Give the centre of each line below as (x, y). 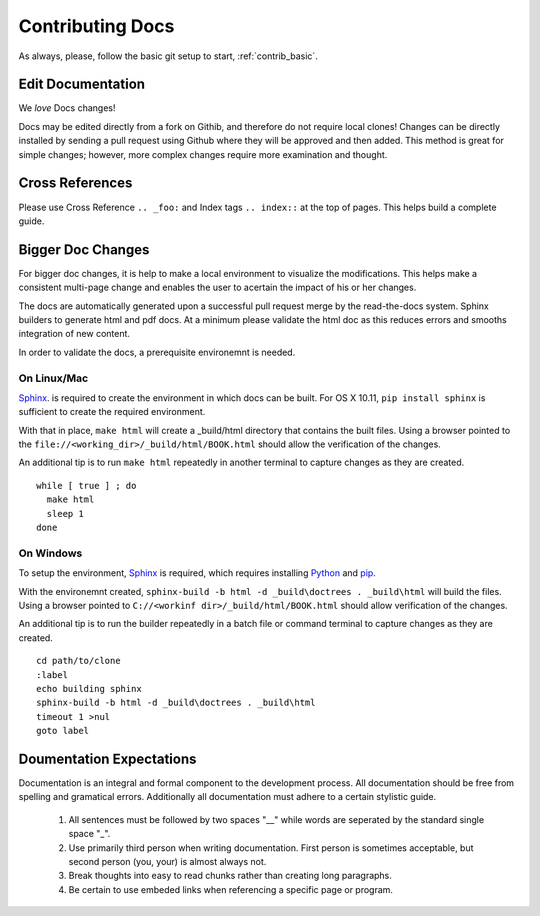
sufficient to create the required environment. (112, 412)
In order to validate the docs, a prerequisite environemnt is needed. (157, 352)
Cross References (75, 183)
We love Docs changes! (67, 108)
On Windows (50, 553)
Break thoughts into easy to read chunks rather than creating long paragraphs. (230, 876)
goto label (63, 731)
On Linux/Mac (53, 378)
